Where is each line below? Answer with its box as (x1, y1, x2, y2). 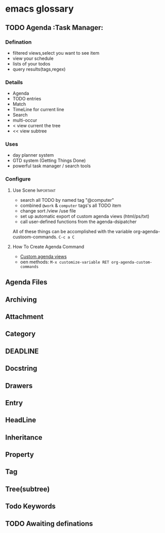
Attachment (5, 312, 44, 321)
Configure (5, 175, 31, 183)
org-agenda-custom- (111, 260, 153, 265)
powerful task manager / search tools (12, 163, 91, 169)
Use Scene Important (12, 187, 56, 193)
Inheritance (5, 433, 43, 442)
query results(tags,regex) (12, 66, 66, 72)
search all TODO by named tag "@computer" (20, 197, 114, 203)
